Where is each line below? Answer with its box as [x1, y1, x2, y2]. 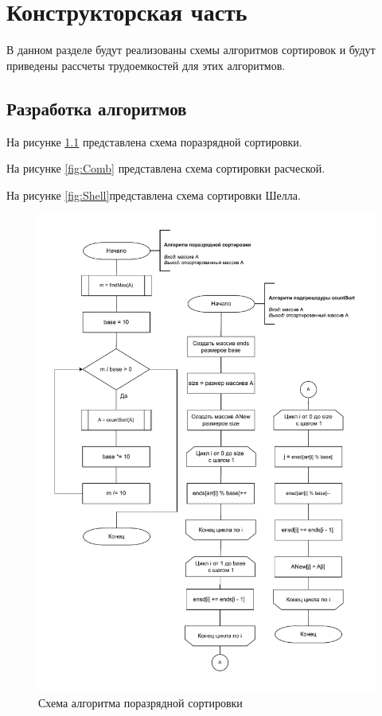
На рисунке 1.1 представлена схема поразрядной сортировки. [6, 133, 302, 150]
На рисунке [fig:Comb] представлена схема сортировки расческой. [6, 160, 325, 177]
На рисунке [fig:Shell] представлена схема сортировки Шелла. [6, 186, 301, 203]
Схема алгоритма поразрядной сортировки [38, 695, 243, 711]
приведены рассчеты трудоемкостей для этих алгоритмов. [6, 56, 286, 73]
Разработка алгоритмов [6, 95, 187, 120]
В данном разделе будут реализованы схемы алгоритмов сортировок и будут [6, 41, 376, 58]
